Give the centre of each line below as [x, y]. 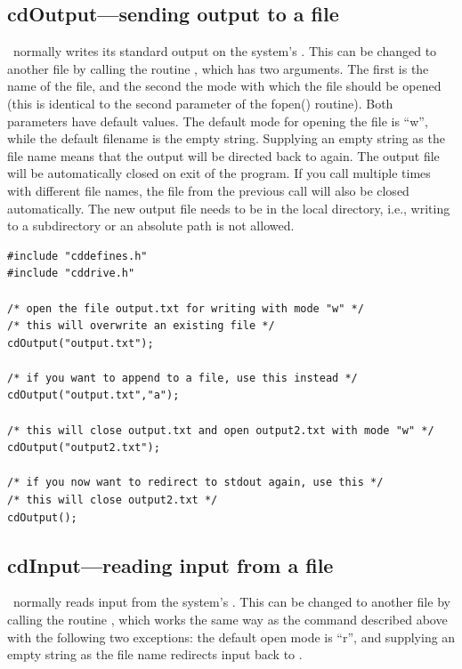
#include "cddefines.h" [77, 256]
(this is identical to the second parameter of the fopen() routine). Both [200, 103]
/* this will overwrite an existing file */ [141, 326]
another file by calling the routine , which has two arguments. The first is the [218, 68]
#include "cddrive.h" [71, 274]
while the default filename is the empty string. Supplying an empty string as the [226, 138]
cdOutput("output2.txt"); [84, 448]
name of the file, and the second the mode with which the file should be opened [224, 86]
